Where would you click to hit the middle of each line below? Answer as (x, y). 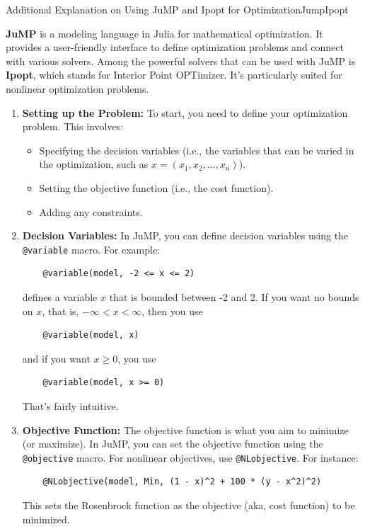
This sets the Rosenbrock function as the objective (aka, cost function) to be (189, 505)
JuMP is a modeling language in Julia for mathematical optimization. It (164, 33)
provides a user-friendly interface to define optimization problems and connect (175, 47)
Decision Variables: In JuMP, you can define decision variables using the (185, 235)
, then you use (172, 311)
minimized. (46, 519)
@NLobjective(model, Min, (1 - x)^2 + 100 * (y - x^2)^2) (182, 482)
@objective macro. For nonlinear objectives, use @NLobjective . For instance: (190, 457)
